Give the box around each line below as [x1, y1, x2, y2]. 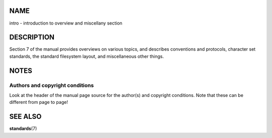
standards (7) [9, 125, 37, 131]
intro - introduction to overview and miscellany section [9, 20, 123, 26]
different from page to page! [9, 99, 68, 105]
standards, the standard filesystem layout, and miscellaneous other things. [9, 53, 164, 59]
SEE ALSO [9, 112, 42, 121]
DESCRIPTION [9, 33, 55, 42]
